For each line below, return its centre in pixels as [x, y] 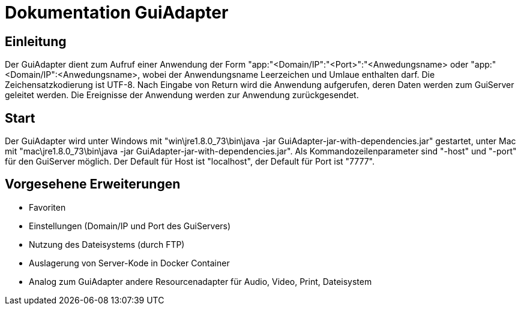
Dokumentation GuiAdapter [117, 13]
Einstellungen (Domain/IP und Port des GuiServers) [130, 226]
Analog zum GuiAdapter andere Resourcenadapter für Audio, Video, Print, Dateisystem [200, 281]
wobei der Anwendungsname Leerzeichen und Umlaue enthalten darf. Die [289, 75]
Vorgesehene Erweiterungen [93, 184]
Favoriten [47, 207]
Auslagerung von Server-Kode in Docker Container [129, 263]
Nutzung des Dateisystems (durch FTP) [107, 244]
